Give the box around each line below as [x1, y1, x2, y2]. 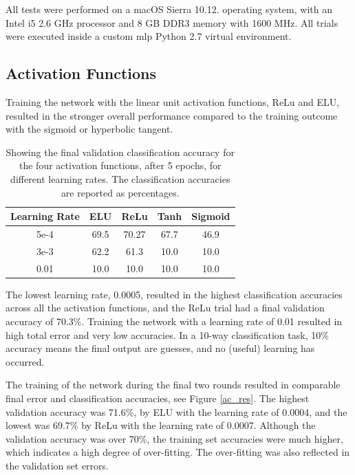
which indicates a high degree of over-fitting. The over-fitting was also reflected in [6, 445, 350, 459]
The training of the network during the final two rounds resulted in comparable [6, 377, 341, 392]
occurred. [6, 354, 45, 368]
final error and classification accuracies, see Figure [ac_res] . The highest [6, 390, 310, 405]
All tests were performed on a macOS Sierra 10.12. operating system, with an [6, 2, 332, 16]
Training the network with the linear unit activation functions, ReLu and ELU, [6, 94, 340, 109]
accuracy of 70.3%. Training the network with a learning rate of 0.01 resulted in [6, 313, 343, 328]
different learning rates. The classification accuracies [10, 171, 230, 186]
